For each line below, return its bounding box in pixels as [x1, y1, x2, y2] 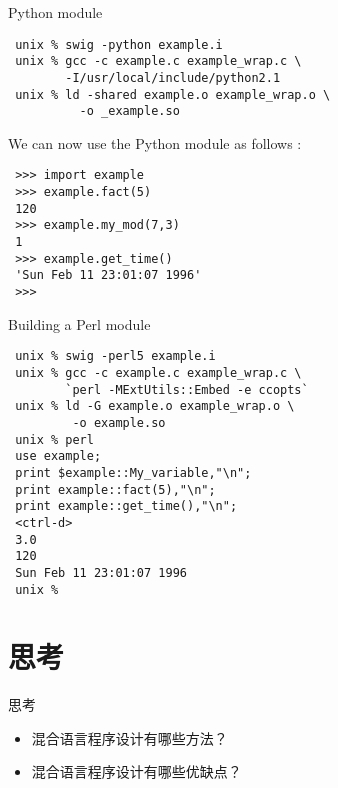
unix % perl [15, 432, 94, 447]
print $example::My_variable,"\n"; [15, 465, 252, 480]
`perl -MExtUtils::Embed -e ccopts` [65, 382, 309, 397]
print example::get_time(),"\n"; [15, 499, 238, 514]
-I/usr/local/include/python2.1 [65, 70, 281, 85]
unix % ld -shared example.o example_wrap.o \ [15, 87, 331, 102]
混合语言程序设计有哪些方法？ [31, 727, 228, 748]
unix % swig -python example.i [15, 37, 223, 52]
